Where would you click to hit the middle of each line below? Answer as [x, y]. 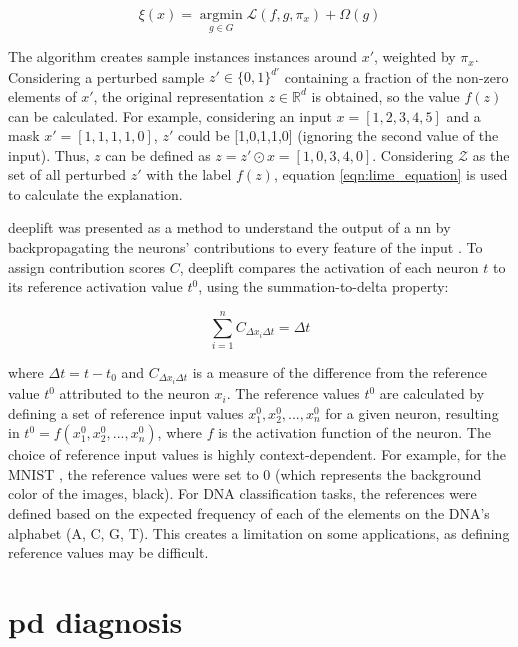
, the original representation [178, 95]
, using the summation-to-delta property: [323, 286]
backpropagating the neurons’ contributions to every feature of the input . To [245, 247]
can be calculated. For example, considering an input [170, 115]
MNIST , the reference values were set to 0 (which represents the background [245, 473]
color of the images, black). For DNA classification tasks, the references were [242, 493]
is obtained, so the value [385, 95]
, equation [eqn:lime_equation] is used [390, 174]
